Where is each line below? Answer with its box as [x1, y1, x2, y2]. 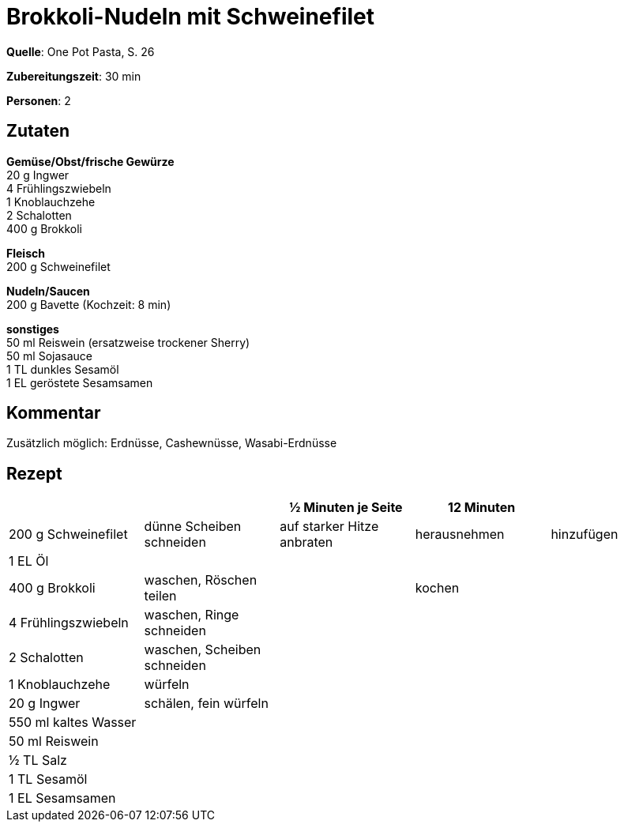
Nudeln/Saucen [6, 284, 90, 298]
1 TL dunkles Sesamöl [6, 362, 119, 376]
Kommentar [6, 403, 101, 423]
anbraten [280, 534, 333, 551]
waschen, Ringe [144, 607, 239, 623]
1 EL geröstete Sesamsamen [6, 375, 153, 390]
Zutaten [6, 121, 70, 141]
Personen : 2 [6, 93, 71, 107]
